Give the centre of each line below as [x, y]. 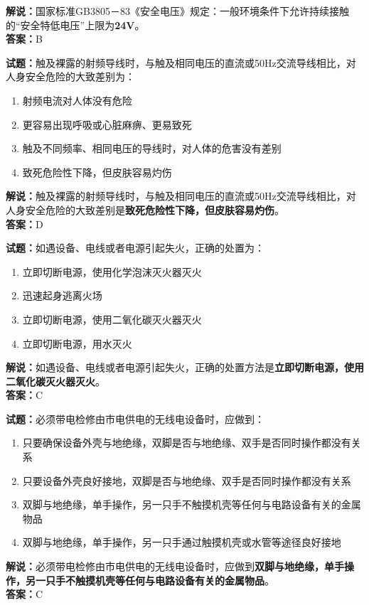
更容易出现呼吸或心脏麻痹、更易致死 [107, 124]
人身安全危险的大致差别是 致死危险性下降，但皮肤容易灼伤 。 [145, 209]
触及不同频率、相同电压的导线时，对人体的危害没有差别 [152, 148]
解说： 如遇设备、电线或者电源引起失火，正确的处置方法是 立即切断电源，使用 [185, 367]
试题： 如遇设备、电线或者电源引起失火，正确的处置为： [135, 248]
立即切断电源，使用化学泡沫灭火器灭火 [112, 271]
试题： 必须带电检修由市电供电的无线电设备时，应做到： [135, 418]
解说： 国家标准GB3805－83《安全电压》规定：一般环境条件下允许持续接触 [177, 11]
